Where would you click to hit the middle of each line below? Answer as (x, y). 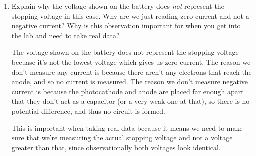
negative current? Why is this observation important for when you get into (126, 26)
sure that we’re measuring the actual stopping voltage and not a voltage (122, 138)
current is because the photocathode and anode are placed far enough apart (127, 91)
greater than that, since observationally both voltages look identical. (116, 147)
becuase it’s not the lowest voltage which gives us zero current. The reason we (131, 62)
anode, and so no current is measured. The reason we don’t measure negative (130, 82)
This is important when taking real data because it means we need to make (127, 128)
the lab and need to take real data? (65, 35)
